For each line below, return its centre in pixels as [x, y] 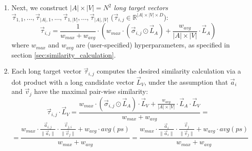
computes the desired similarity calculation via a [169, 71]
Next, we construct [40, 7]
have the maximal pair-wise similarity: [91, 91]
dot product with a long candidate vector [73, 82]
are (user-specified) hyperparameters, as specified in [153, 45]
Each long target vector [46, 71]
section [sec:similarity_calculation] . [64, 54]
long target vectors [141, 7]
